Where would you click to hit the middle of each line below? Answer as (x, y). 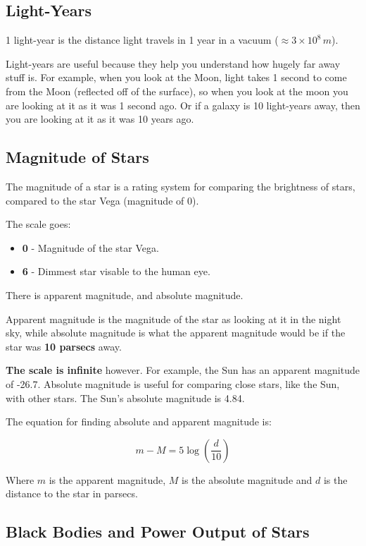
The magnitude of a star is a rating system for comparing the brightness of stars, (181, 186)
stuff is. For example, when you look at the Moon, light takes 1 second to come (176, 77)
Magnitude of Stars (77, 157)
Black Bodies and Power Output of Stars (158, 532)
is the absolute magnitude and (247, 479)
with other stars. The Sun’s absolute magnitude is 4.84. (125, 398)
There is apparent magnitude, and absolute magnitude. (125, 295)
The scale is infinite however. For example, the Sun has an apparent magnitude (183, 370)
